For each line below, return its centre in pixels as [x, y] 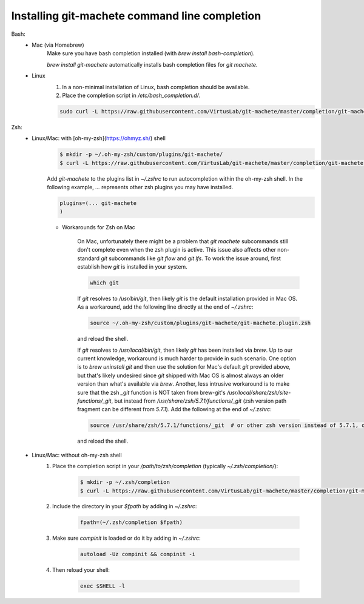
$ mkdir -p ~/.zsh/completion [125, 482]
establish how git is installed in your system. [132, 266]
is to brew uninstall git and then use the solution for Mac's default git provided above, [184, 367]
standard [89, 258]
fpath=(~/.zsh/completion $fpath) [131, 522]
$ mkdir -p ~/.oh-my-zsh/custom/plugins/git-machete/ [141, 154]
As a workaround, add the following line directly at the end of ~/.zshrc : [165, 307]
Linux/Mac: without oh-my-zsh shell [77, 455]
